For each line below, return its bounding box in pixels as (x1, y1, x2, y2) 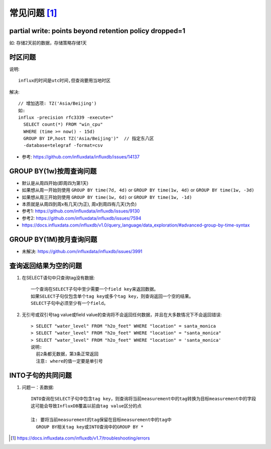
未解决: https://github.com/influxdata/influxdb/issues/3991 (22, 249, 143, 255)
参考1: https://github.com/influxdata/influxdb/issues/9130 (22, 208, 140, 214)
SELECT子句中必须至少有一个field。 (31, 301, 108, 306)
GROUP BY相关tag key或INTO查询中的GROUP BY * (36, 424, 144, 429)
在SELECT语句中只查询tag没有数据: (22, 275, 95, 281)
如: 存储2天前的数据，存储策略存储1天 (9, 40, 87, 46)
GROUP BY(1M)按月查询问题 (9, 235, 97, 244)
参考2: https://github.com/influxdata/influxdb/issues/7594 (22, 215, 142, 221)
